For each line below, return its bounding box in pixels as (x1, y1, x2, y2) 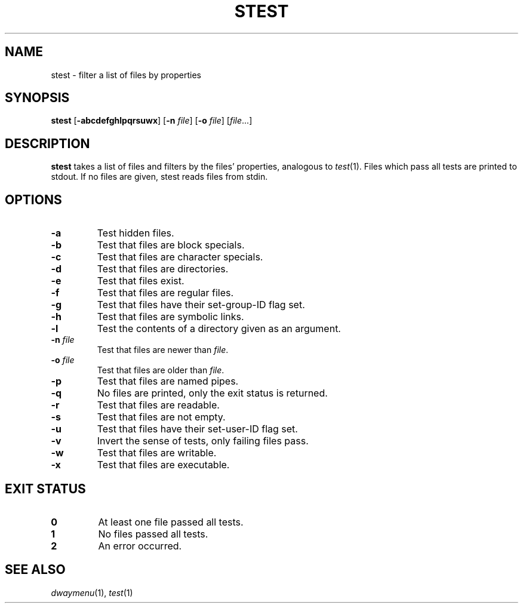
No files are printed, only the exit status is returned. (97, 387, 328, 400)
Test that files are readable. (97, 399, 220, 412)
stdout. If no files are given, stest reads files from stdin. (51, 171, 268, 182)
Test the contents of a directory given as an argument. (97, 323, 341, 335)
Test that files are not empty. (97, 411, 226, 423)
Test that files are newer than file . (97, 345, 229, 355)
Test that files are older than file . (97, 365, 224, 376)
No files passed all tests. (98, 527, 208, 540)
